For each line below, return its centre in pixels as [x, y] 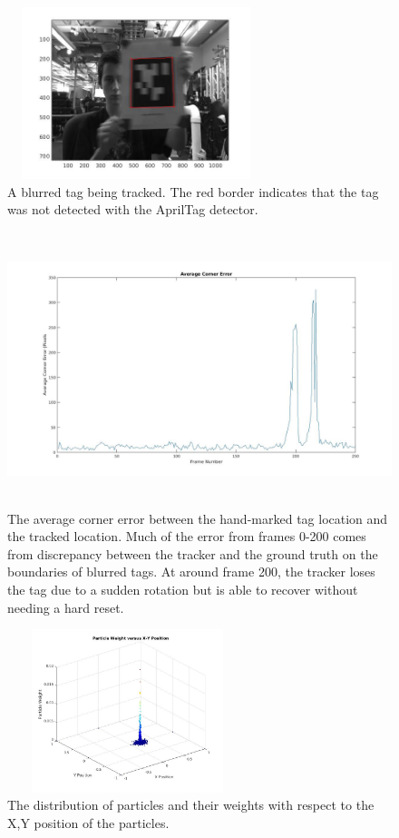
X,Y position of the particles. [88, 822]
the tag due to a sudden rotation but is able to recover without [183, 590]
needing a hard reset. [66, 607]
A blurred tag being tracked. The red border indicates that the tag [193, 191]
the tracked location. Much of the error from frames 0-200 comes [187, 536]
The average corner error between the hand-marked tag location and [198, 518]
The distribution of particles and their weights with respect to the [191, 805]
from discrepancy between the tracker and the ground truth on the [193, 553]
